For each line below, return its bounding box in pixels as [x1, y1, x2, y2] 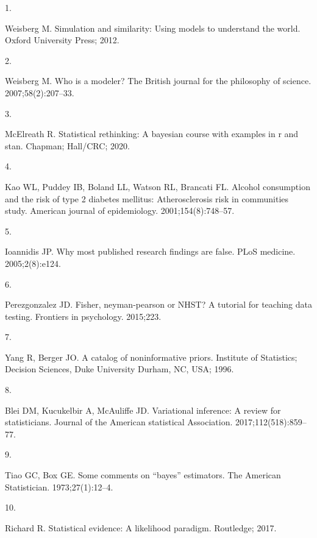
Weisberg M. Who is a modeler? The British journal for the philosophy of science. [5, 74, 312, 87]
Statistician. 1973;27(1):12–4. [5, 480, 113, 493]
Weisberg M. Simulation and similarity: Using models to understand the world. [5, 21, 301, 34]
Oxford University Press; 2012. [5, 34, 119, 46]
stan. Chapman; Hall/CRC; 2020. [5, 139, 130, 152]
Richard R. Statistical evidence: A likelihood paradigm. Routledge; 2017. [5, 521, 277, 534]
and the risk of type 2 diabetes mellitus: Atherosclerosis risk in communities [5, 192, 289, 205]
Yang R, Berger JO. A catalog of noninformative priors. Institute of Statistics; [5, 350, 297, 363]
